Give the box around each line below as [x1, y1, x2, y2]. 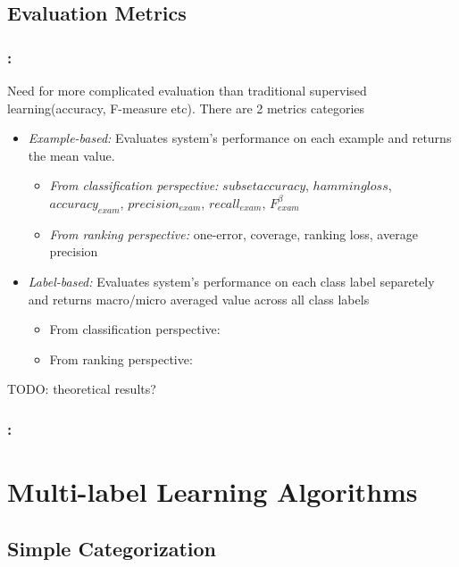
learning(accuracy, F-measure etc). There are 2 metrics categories [7, 98, 365, 117]
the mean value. [28, 146, 115, 164]
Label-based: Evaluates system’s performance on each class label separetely [28, 271, 435, 290]
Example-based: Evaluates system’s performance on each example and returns [28, 129, 452, 147]
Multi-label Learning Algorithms [7, 472, 418, 509]
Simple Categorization [7, 534, 216, 562]
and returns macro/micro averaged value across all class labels [28, 289, 370, 308]
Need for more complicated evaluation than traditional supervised [7, 81, 367, 99]
